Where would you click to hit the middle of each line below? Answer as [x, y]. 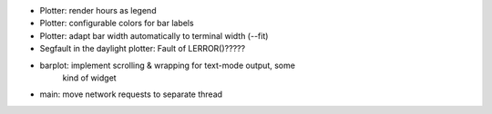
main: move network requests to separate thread [131, 94]
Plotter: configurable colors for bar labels [117, 24]
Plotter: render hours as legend [98, 10]
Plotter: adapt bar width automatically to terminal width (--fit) [154, 35]
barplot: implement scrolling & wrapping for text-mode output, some [168, 65]
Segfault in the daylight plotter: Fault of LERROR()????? [143, 49]
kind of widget [90, 78]
